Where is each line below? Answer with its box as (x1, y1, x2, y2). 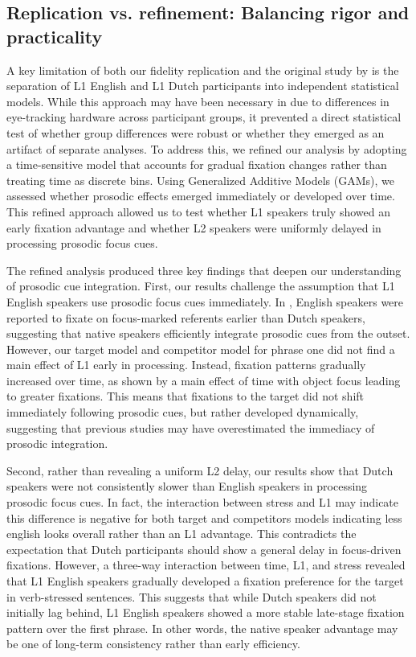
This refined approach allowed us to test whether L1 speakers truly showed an (6, 203, 390, 220)
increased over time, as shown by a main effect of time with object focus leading (6, 372, 401, 388)
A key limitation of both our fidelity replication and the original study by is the (6, 61, 399, 78)
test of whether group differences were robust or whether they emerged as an (6, 124, 385, 141)
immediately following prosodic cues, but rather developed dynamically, (6, 404, 359, 421)
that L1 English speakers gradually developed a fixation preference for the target (6, 573, 404, 589)
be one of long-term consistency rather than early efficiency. (6, 635, 300, 652)
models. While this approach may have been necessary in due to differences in (6, 92, 389, 109)
